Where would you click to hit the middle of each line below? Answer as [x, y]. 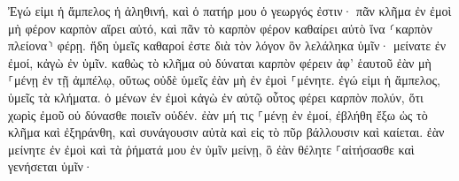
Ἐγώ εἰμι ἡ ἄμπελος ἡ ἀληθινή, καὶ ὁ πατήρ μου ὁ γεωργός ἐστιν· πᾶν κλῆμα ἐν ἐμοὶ [230, 11]
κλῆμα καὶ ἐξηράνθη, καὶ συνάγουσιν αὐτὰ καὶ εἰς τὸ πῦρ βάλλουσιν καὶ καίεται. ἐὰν [226, 132]
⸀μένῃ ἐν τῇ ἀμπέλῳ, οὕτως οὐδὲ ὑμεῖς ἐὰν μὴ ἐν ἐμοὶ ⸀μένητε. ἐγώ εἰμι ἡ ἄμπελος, [224, 80]
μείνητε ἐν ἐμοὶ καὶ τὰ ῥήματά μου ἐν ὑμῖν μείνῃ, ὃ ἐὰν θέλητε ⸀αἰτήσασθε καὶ [211, 149]
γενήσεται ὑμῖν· [51, 166]
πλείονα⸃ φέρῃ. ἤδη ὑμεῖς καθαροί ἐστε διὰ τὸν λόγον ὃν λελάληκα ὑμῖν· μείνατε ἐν [227, 45]
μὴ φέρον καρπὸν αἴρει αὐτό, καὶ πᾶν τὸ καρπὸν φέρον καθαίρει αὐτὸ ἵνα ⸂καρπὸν [220, 28]
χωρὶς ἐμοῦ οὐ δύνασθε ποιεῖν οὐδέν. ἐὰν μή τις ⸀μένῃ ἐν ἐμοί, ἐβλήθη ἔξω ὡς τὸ [218, 114]
